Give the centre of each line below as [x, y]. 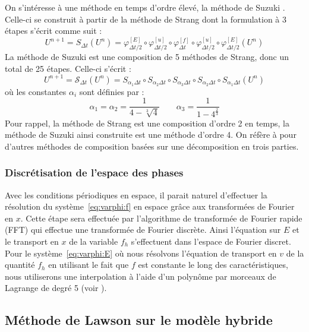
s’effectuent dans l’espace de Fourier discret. [211, 241]
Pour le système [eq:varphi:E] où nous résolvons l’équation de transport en [141, 253]
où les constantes [36, 91]
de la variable [94, 241]
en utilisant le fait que [89, 265]
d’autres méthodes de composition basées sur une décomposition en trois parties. [152, 146]
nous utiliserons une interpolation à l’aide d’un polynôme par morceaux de [141, 276]
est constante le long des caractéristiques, [213, 265]
